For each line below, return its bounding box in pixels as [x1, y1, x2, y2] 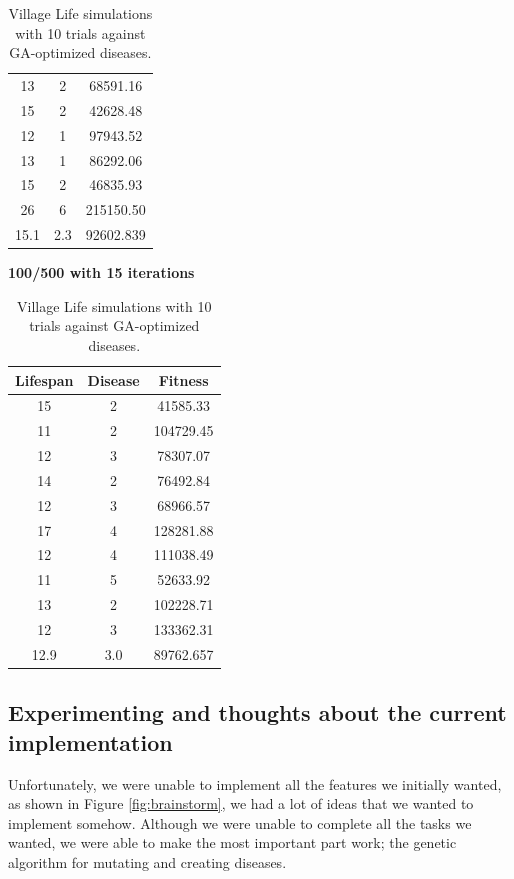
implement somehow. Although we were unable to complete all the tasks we [8, 812, 472, 833]
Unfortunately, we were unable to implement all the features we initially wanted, [8, 773, 502, 794]
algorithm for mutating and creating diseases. [8, 851, 287, 872]
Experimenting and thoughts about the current [8, 697, 507, 728]
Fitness [158, 369, 209, 390]
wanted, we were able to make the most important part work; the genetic [8, 832, 457, 853]
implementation [8, 726, 173, 757]
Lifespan [15, 369, 74, 390]
